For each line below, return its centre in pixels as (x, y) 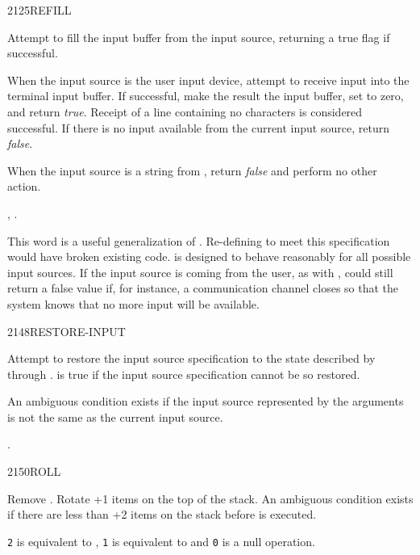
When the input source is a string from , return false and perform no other (192, 170)
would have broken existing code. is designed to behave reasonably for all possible (209, 256)
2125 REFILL (40, 10)
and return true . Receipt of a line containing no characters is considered (185, 111)
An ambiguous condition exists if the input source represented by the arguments (206, 401)
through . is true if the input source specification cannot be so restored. (184, 374)
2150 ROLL (34, 471)
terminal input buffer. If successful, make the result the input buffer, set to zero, (206, 96)
